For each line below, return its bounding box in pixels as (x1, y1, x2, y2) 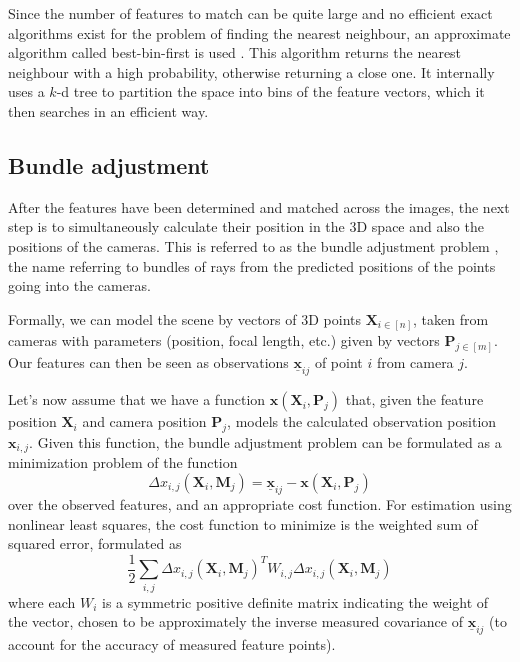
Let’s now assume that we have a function (8, 389, 266, 410)
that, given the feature (345, 389, 484, 410)
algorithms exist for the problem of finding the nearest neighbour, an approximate (8, 22, 511, 43)
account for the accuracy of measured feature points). (8, 634, 336, 655)
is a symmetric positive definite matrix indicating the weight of (102, 591, 489, 612)
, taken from (413, 308, 489, 329)
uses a (8, 81, 45, 102)
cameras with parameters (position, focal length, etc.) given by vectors (8, 330, 440, 351)
